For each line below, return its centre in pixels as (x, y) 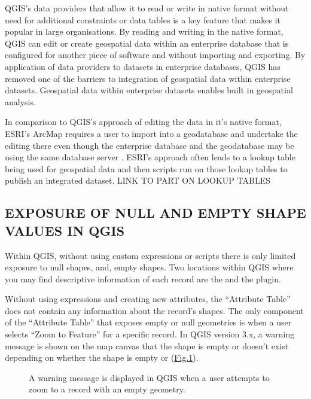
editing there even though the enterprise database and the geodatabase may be (150, 145)
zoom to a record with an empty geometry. (107, 389)
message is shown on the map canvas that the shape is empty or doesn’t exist (147, 345)
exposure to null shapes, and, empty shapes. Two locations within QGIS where (149, 267)
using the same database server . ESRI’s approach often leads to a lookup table (150, 157)
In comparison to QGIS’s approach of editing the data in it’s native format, (143, 122)
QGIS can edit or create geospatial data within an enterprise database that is (147, 43)
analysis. (20, 101)
